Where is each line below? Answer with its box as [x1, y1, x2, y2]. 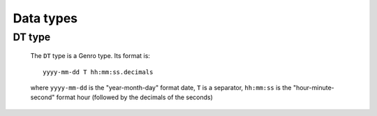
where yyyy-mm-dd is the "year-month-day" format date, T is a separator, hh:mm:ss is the [30, 83, 292, 92]
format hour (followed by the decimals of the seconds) [56, 93, 213, 101]
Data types [13, 10, 78, 26]
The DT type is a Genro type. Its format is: [30, 52, 150, 60]
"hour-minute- [293, 83, 334, 92]
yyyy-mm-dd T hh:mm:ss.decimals [43, 68, 154, 76]
